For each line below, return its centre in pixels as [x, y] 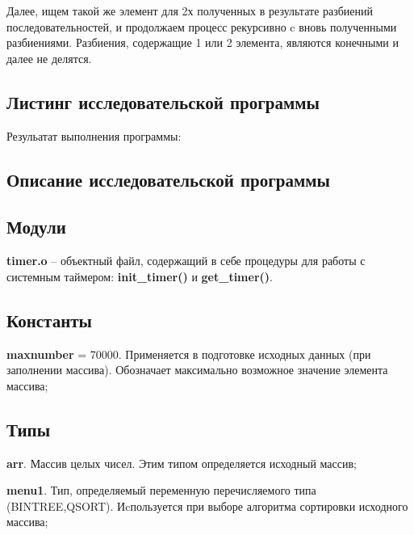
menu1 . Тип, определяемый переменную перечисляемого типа [161, 490]
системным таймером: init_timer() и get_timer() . [140, 276]
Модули [36, 227]
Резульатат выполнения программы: [94, 135]
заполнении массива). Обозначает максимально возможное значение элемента [197, 370]
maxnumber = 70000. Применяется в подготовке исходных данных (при [189, 354]
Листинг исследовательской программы [163, 101]
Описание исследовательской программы [168, 179]
